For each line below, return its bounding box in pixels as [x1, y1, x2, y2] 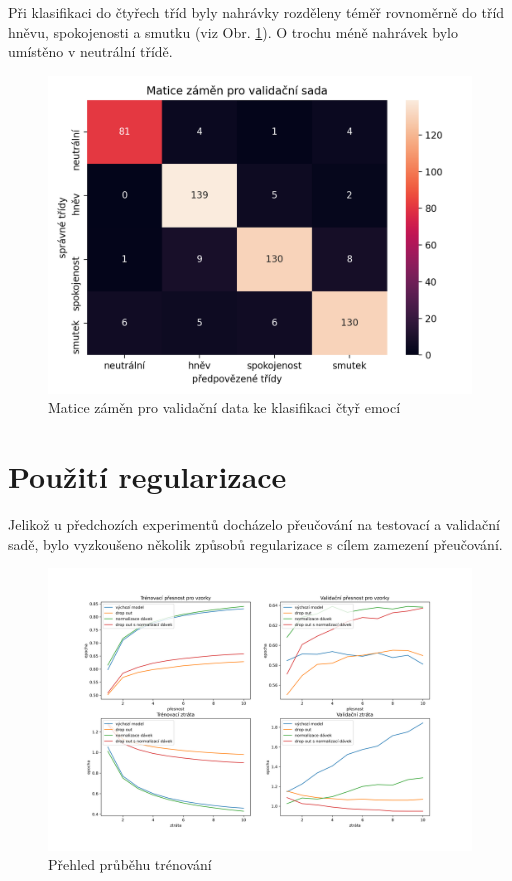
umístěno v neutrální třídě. [8, 41, 173, 62]
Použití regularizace [8, 456, 287, 497]
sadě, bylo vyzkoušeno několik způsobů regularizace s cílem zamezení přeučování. [8, 533, 503, 554]
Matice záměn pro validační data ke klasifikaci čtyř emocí [48, 397, 401, 418]
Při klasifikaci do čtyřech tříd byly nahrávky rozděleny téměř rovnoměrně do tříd [8, 2, 505, 22]
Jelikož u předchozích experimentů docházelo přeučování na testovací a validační [8, 514, 500, 535]
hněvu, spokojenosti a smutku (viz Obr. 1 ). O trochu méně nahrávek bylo [8, 21, 458, 42]
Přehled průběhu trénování [48, 854, 212, 875]
